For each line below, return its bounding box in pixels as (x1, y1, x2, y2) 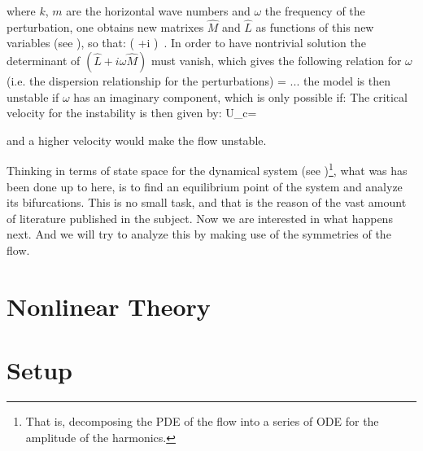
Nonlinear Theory (7, 289, 211, 322)
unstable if (7, 88, 59, 105)
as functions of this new (255, 18, 374, 35)
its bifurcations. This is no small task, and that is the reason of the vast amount (7, 194, 407, 211)
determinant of (7, 52, 81, 68)
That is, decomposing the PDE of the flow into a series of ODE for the (25, 413, 379, 430)
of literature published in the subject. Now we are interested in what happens (7, 209, 393, 226)
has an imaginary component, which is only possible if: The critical (73, 88, 408, 105)
